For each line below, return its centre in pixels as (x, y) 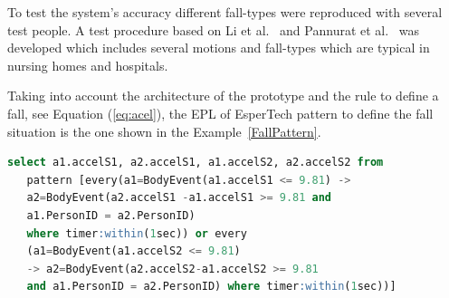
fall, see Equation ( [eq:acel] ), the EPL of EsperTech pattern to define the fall (220, 113)
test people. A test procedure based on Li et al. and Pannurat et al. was (214, 29)
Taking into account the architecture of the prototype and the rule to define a (223, 96)
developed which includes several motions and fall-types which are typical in (219, 48)
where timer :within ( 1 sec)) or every (137, 233)
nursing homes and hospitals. (88, 65)
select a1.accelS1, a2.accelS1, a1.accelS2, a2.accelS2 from (196, 163)
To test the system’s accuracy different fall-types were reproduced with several (225, 12)
